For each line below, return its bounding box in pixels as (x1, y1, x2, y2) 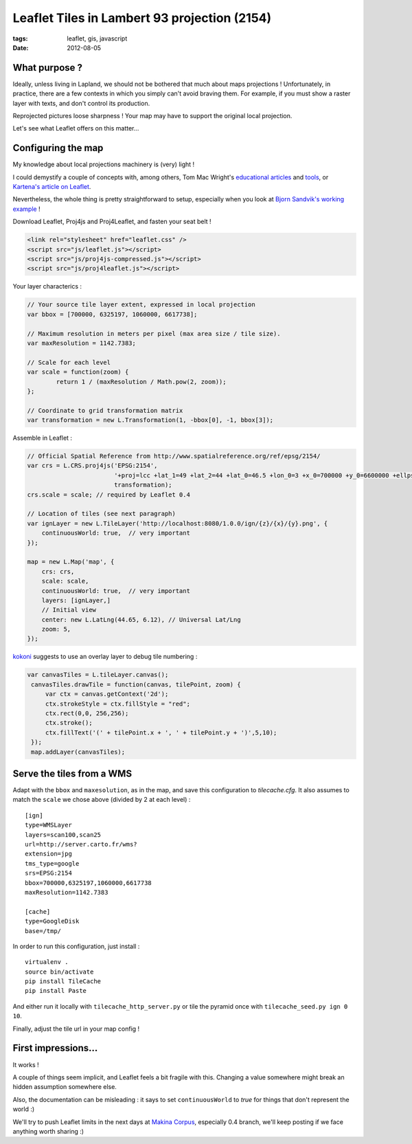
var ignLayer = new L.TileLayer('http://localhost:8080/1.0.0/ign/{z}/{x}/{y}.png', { (27, 519, 328, 527)
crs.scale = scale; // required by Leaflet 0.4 (27, 491, 190, 498)
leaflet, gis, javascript (67, 34, 128, 43)
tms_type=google (25, 860, 80, 867)
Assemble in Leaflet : (12, 434, 72, 442)
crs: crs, (41, 568, 75, 575)
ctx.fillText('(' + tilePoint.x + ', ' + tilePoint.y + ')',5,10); (45, 728, 277, 737)
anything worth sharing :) (12, 1127, 84, 1135)
